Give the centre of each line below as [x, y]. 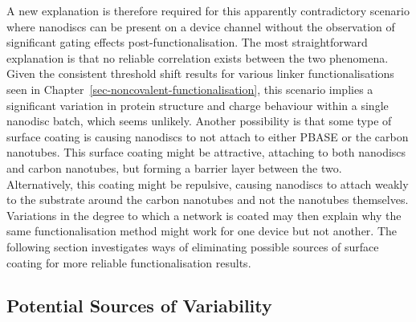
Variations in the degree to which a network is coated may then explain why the [204, 215]
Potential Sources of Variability [139, 306]
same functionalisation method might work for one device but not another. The [202, 231]
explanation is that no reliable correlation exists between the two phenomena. [198, 57]
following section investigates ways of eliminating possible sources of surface [193, 246]
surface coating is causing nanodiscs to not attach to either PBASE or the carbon [208, 136]
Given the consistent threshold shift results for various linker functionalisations [200, 73]
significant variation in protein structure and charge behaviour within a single [198, 105]
